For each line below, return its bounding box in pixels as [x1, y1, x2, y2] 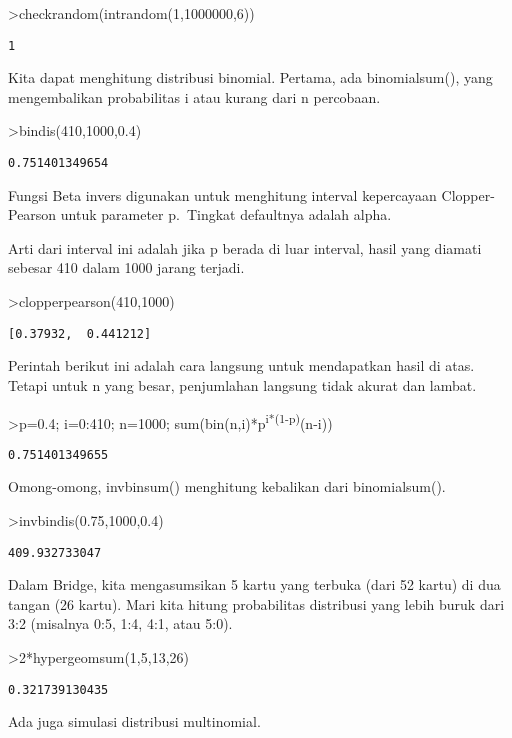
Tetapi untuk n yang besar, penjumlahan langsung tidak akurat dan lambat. [8, 374, 477, 395]
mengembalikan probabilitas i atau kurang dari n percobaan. [8, 86, 381, 107]
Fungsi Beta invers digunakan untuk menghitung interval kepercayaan [8, 184, 437, 205]
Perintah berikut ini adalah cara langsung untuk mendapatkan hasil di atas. [8, 355, 475, 376]
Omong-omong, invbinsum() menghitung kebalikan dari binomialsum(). [8, 476, 446, 497]
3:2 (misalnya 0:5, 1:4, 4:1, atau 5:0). [8, 613, 233, 634]
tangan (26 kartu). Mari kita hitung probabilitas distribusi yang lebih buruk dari [8, 593, 505, 614]
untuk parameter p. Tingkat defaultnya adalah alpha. [60, 204, 392, 225]
